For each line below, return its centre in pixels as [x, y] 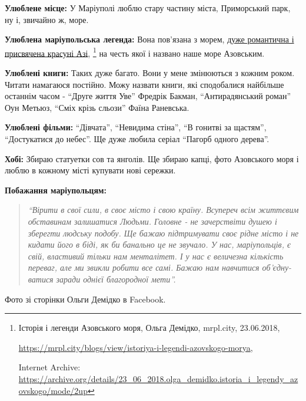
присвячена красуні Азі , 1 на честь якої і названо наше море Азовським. [135, 52]
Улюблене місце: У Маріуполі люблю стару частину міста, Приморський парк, [148, 8]
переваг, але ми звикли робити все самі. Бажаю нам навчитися [144, 267]
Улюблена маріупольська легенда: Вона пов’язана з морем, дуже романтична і [149, 39]
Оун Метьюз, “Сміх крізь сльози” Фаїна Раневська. [97, 107]
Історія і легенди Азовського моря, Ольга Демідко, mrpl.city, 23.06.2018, [149, 328]
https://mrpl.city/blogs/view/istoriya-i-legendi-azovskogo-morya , [136, 347]
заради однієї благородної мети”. [116, 279]
